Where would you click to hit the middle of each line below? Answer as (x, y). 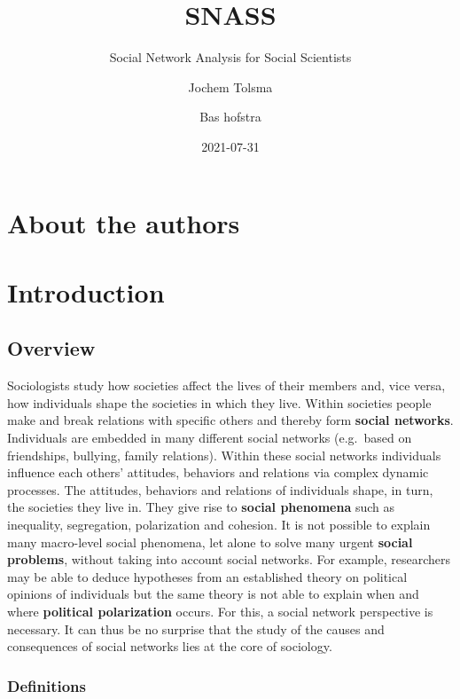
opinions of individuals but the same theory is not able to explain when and (213, 594)
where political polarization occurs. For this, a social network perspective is (220, 611)
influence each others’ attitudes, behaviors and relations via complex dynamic (218, 472)
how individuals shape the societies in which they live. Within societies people (219, 402)
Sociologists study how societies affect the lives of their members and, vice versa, (226, 385)
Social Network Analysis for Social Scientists (230, 57)
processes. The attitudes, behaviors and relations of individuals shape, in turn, (220, 489)
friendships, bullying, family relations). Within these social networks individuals (224, 455)
